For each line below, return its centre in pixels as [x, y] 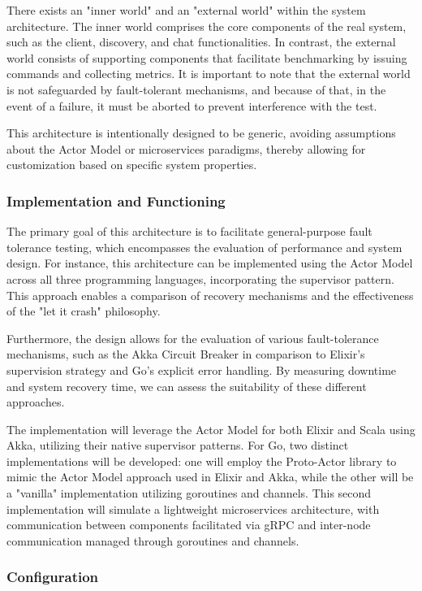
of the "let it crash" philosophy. [84, 311]
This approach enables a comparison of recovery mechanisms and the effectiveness [210, 295]
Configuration [53, 577]
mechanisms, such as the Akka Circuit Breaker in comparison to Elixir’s [186, 354]
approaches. [36, 402]
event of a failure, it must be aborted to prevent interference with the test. [192, 105]
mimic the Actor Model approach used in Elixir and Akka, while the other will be [210, 477]
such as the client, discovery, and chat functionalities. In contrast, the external [201, 42]
